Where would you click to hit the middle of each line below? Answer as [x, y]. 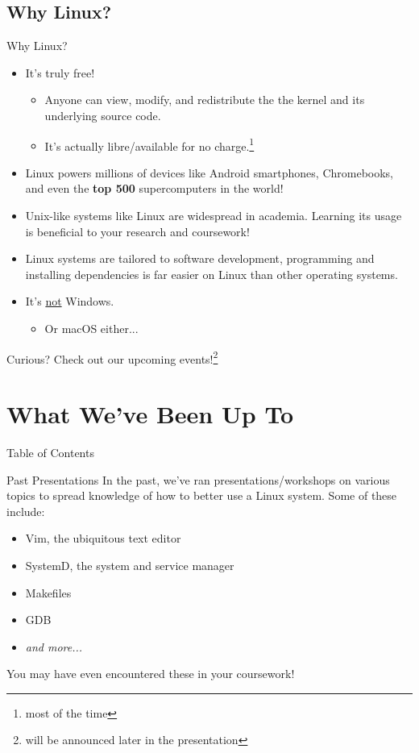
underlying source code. [103, 115]
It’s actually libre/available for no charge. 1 [149, 144]
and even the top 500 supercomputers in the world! [154, 188]
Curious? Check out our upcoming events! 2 [112, 357]
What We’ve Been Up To [150, 414]
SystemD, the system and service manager [130, 565]
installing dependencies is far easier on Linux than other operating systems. [212, 274]
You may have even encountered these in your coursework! [151, 674]
